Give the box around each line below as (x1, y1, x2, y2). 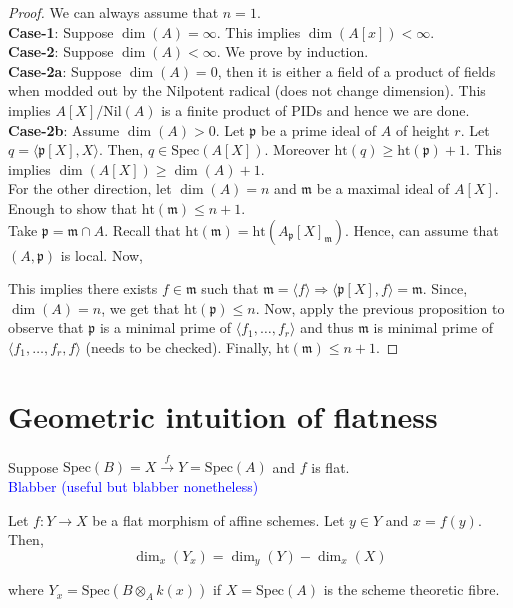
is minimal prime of (373, 317, 494, 338)
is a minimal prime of (99, 317, 232, 338)
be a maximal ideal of (316, 178, 450, 199)
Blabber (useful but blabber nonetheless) (8, 476, 259, 497)
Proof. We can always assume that (8, 2, 219, 22)
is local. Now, (60, 244, 143, 265)
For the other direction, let (8, 178, 172, 199)
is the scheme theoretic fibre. (323, 579, 500, 600)
